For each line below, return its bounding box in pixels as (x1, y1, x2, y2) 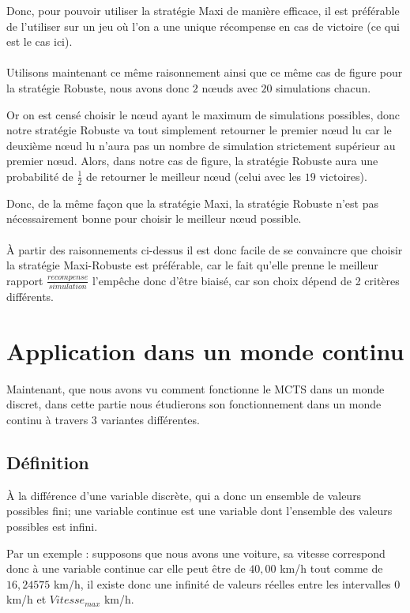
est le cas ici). (6, 33, 73, 50)
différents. (6, 288, 55, 305)
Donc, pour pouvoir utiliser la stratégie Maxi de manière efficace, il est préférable (6, 2, 400, 18)
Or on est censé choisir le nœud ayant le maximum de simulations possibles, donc (6, 106, 401, 122)
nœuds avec (201, 79, 258, 96)
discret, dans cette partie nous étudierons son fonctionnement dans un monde (6, 396, 382, 412)
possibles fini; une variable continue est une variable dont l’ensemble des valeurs (6, 502, 393, 519)
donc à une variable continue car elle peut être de (6, 560, 246, 577)
